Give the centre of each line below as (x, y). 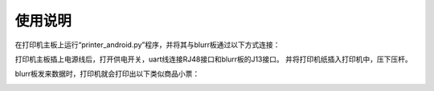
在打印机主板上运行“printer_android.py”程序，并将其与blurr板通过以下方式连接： (147, 45)
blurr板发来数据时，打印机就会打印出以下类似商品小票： (107, 74)
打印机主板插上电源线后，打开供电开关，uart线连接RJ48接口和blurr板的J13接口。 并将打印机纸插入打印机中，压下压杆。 (214, 59)
